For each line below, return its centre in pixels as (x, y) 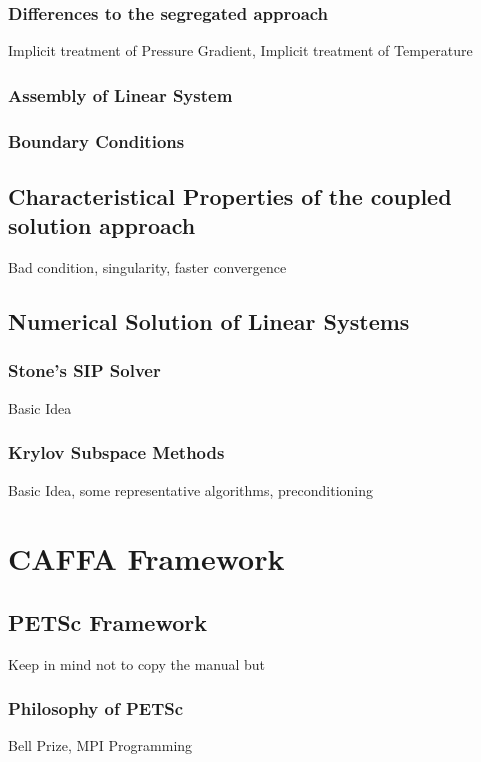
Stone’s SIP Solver (84, 370)
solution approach (102, 225)
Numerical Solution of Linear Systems (209, 321)
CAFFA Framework (146, 558)
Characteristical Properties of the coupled (230, 195)
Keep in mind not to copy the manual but (137, 663)
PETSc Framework (107, 621)
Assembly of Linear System (120, 94)
